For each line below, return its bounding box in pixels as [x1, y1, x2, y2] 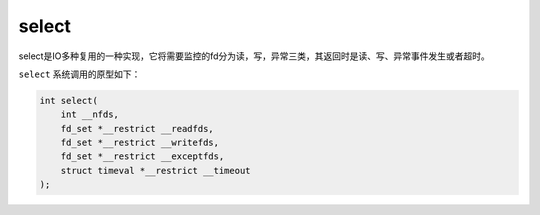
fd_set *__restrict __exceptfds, [60, 151, 225, 162]
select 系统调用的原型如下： [18, 68, 141, 80]
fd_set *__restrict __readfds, [60, 123, 214, 134]
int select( [39, 95, 99, 106]
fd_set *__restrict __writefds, [60, 137, 220, 149]
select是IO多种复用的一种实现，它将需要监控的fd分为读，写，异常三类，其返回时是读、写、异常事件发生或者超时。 [18, 50, 490, 62]
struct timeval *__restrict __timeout [60, 165, 251, 176]
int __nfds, [60, 109, 120, 120]
